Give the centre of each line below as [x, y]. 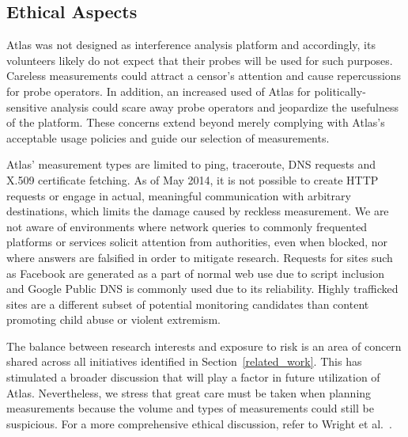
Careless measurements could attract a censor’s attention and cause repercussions [204, 76]
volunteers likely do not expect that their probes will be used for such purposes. [200, 60]
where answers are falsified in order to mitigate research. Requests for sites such [200, 257]
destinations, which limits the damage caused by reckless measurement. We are [198, 211]
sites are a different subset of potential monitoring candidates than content [188, 304]
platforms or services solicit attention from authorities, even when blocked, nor [197, 242]
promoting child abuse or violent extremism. [113, 319]
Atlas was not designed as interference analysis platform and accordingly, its [191, 45]
